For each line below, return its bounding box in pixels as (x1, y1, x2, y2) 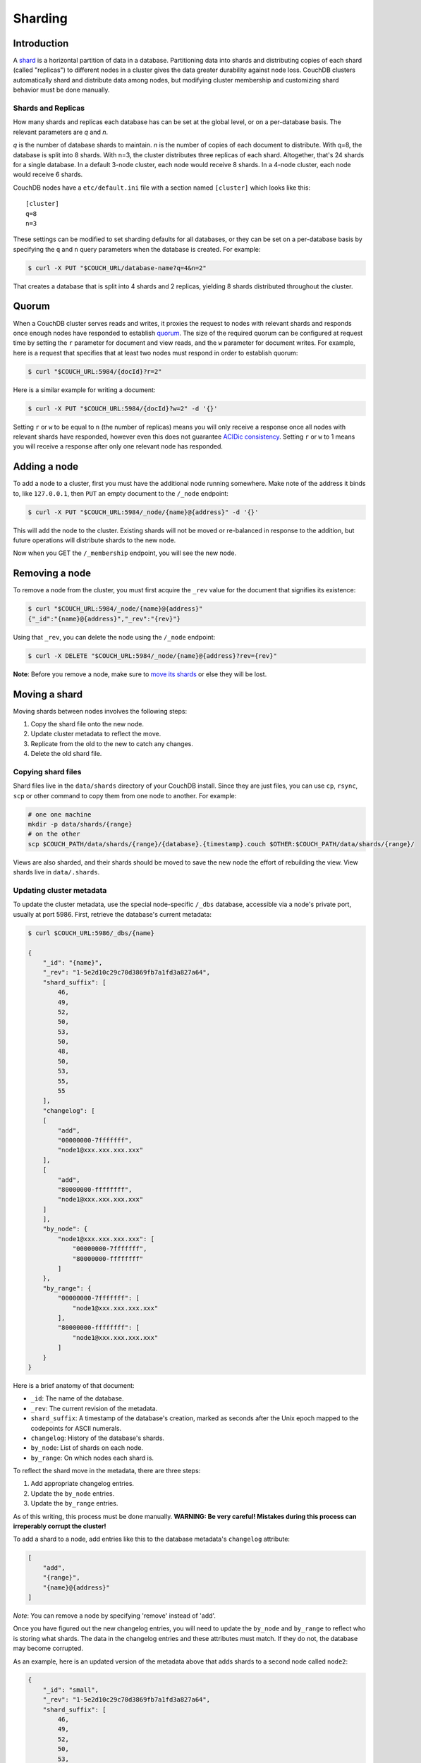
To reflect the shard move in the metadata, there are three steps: (13, 1467, 201, 1475)
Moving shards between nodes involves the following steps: (13, 707, 187, 715)
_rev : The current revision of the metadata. (30, 1404, 158, 1413)
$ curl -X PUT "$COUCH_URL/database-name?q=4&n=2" (28, 264, 207, 272)
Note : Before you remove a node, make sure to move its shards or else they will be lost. (13, 670, 267, 678)
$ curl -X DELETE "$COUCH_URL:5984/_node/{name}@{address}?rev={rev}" (28, 652, 278, 659)
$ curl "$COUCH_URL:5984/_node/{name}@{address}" (28, 605, 203, 613)
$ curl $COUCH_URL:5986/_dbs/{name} (28, 929, 155, 937)
